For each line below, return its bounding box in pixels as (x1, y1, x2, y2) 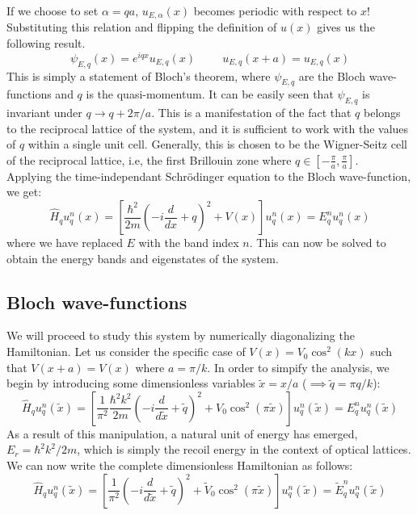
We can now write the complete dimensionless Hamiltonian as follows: (6, 457, 353, 474)
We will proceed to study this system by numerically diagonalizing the (6, 327, 355, 344)
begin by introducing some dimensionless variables (6, 375, 255, 391)
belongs (364, 104, 401, 121)
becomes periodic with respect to (193, 2, 357, 19)
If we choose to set (6, 2, 99, 19)
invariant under (6, 104, 82, 121)
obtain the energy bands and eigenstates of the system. (6, 249, 279, 266)
